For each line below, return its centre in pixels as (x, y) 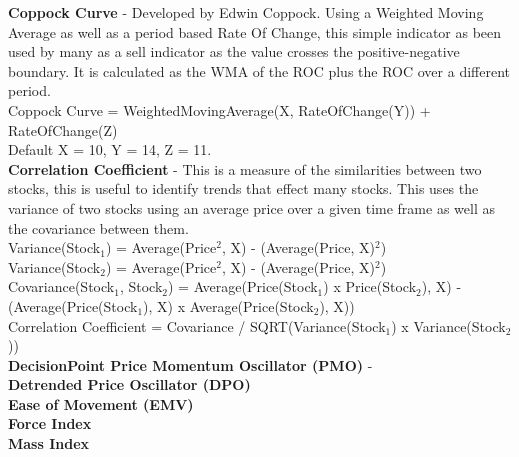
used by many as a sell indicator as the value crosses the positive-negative (234, 51)
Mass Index (49, 443)
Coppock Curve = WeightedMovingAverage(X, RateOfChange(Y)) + (219, 109)
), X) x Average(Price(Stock (228, 305)
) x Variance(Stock (448, 325)
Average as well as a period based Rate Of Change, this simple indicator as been (255, 31)
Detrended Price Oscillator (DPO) (129, 384)
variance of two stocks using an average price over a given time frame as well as (251, 207)
